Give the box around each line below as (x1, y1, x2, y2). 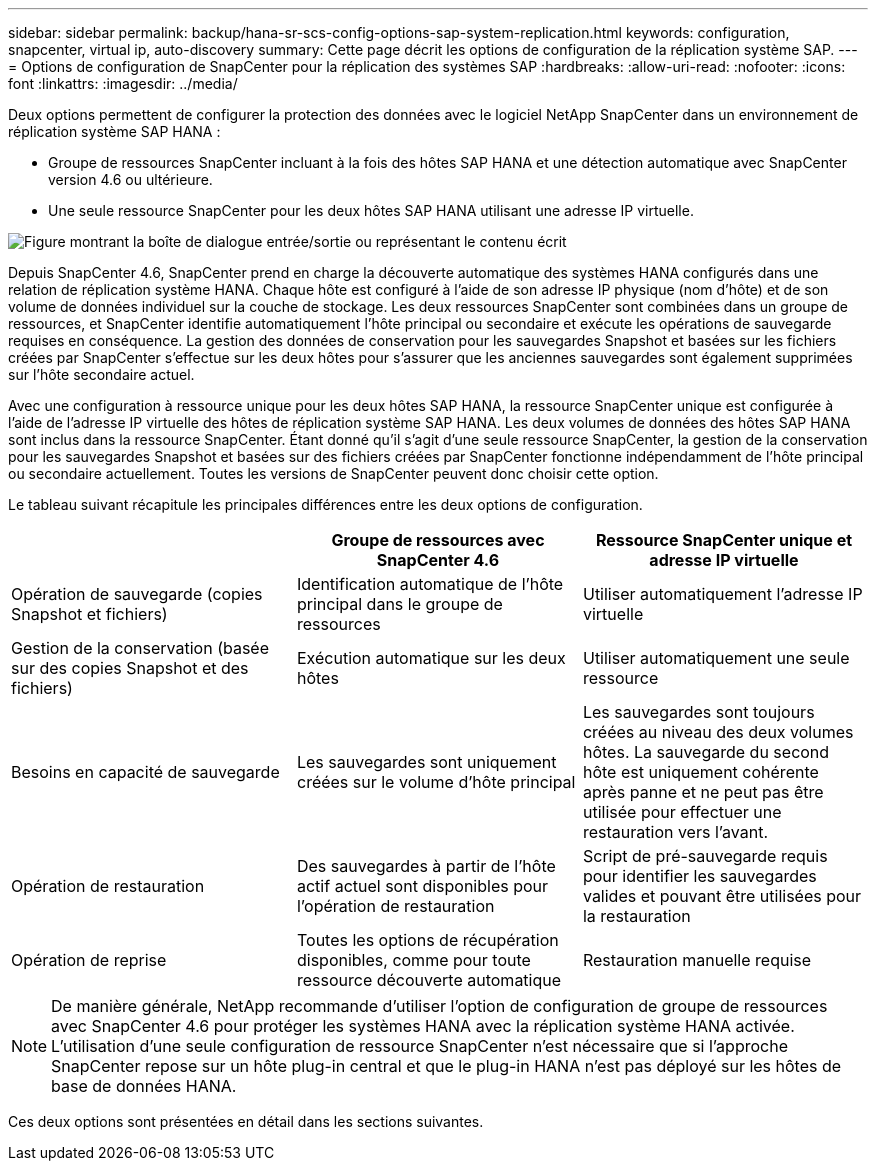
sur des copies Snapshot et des (11, 658, 249, 678)
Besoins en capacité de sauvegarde (11, 762, 280, 782)
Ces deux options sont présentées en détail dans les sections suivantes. (8, 1113, 484, 1130)
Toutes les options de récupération (296, 930, 559, 950)
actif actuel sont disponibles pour (296, 876, 549, 896)
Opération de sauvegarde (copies (11, 584, 263, 604)
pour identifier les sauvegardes (582, 866, 817, 886)
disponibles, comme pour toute (296, 950, 531, 970)
